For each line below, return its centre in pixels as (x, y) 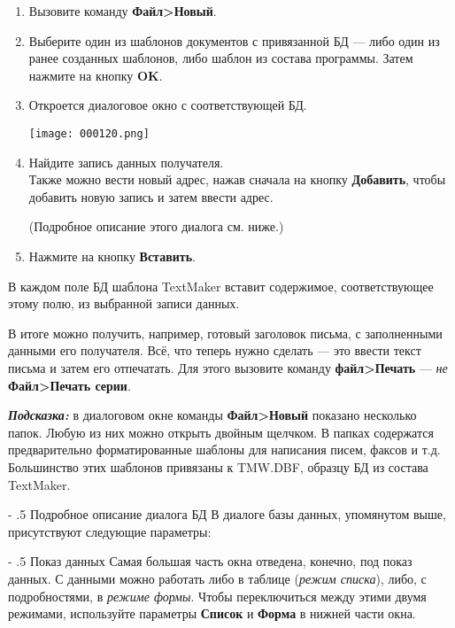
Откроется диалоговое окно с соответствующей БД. (168, 105)
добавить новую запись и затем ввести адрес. (151, 196)
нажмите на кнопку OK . (96, 75)
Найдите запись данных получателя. (126, 162)
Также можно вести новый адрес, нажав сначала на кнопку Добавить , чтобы (237, 179)
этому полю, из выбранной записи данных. (124, 303)
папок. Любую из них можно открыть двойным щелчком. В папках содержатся (221, 432)
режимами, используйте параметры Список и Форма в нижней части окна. (212, 613)
